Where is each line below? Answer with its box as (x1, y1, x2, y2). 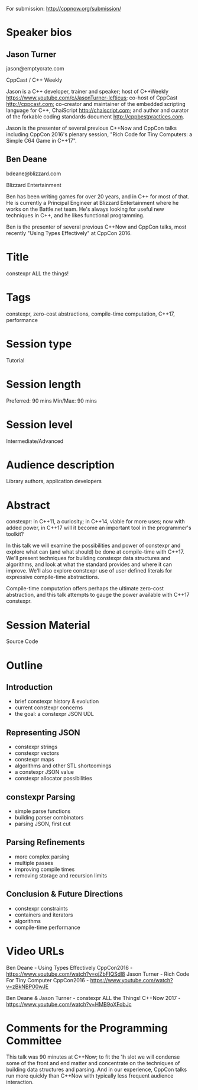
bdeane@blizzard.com (6, 170, 61, 177)
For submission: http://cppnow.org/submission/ (6, 5, 122, 12)
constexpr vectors (14, 750, 59, 757)
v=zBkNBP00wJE (6, 983, 49, 990)
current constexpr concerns (14, 704, 83, 711)
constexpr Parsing (6, 792, 76, 802)
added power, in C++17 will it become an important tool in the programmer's (6, 524, 191, 532)
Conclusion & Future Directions (6, 889, 123, 899)
